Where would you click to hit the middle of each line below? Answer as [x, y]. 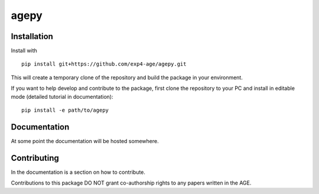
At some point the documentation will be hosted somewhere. [85, 141]
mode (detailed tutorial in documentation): [62, 96]
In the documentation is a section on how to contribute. [78, 172]
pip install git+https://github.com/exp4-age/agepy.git [104, 64]
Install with [24, 51]
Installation [32, 36]
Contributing [35, 158]
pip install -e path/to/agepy [65, 110]
